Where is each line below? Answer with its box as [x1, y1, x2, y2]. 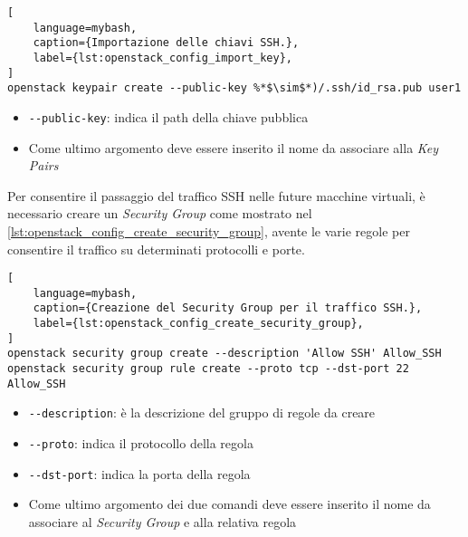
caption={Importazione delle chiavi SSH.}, [33, 36, 300, 50]
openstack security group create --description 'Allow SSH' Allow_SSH [7, 347, 442, 360]
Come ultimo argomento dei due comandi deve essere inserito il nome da [28, 494, 431, 513]
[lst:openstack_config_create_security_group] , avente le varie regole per [7, 221, 410, 240]
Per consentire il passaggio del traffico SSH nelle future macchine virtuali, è [7, 186, 425, 205]
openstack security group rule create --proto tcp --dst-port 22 [7, 362, 409, 376]
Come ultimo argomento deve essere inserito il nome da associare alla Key [28, 138, 439, 157]
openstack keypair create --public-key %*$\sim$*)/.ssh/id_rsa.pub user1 [7, 82, 462, 95]
